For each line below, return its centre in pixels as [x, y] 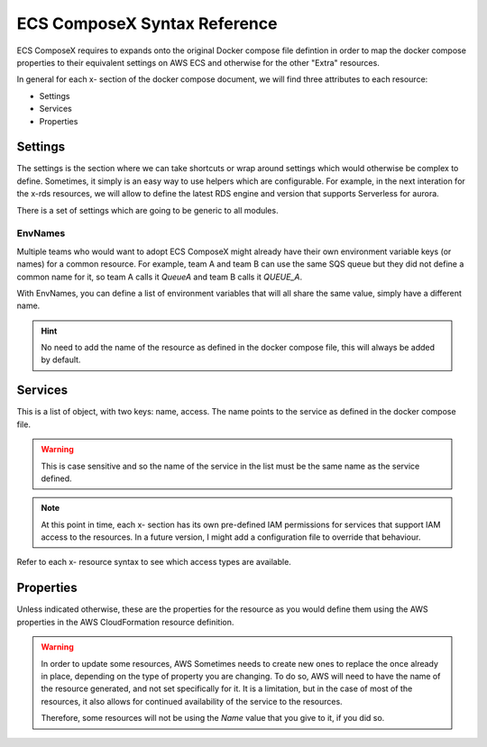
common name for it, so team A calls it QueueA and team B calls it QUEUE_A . [160, 277]
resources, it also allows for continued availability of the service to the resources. [192, 701]
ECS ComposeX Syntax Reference [147, 23]
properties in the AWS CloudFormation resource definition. [125, 622]
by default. [61, 360]
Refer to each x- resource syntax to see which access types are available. [154, 562]
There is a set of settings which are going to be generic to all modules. [147, 210]
